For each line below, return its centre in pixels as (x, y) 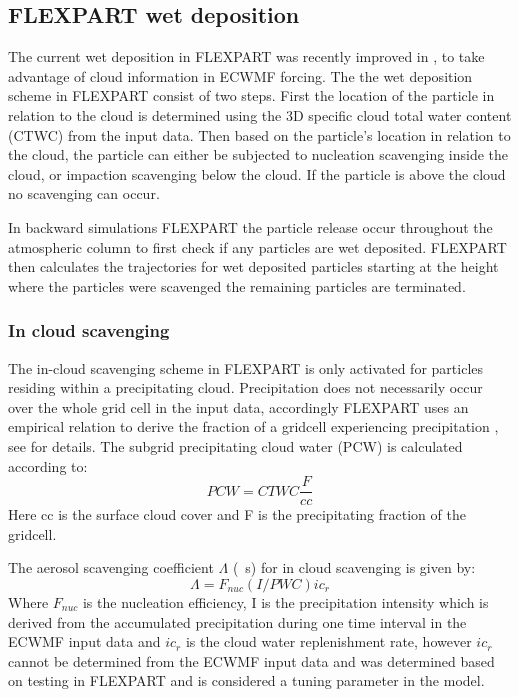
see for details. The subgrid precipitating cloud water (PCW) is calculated (235, 445)
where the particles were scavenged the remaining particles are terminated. (237, 285)
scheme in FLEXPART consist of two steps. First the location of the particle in (251, 95)
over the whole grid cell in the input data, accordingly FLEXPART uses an (238, 406)
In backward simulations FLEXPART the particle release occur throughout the (250, 226)
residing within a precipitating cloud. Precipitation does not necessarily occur (245, 387)
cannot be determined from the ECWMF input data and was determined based (251, 660)
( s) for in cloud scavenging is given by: (354, 567)
